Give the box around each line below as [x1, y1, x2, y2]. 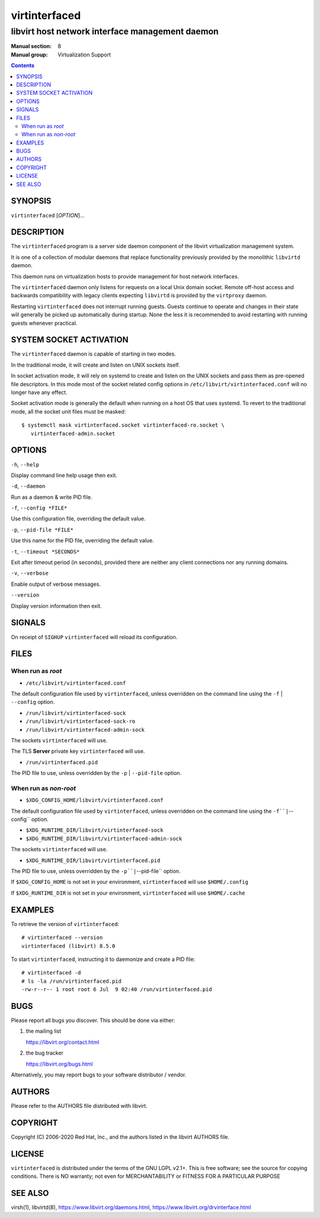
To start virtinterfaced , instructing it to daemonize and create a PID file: [11, 956, 196, 963]
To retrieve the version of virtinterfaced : [11, 920, 120, 927]
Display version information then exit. [11, 602, 102, 610]
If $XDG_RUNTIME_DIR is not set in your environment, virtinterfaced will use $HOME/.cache [11, 889, 245, 896]
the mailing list [25, 1028, 62, 1035]
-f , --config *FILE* [11, 504, 68, 512]
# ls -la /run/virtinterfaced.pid [21, 977, 121, 985]
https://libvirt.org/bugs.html [25, 1060, 93, 1068]
